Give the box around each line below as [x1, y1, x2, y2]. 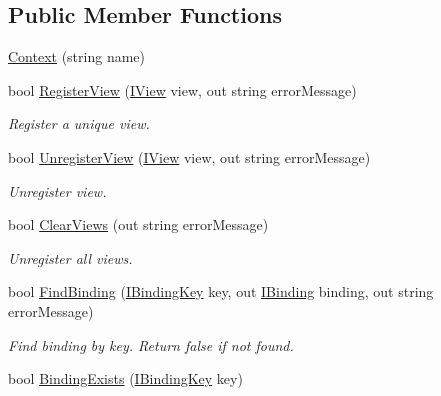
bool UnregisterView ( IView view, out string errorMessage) [8, 146, 371, 167]
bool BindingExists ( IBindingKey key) [8, 368, 243, 389]
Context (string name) [8, 46, 146, 67]
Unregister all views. [8, 247, 133, 268]
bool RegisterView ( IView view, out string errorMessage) [8, 79, 357, 100]
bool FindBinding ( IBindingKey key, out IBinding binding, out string [8, 281, 434, 302]
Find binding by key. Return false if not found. [8, 334, 294, 355]
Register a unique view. [8, 113, 150, 134]
